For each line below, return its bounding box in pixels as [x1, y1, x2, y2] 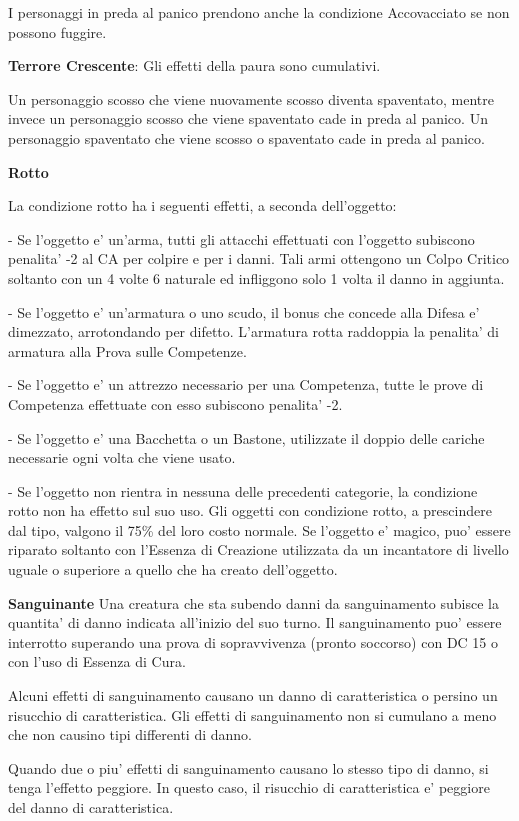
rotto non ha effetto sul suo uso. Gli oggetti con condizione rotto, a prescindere [8, 500, 492, 521]
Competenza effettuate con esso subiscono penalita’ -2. [8, 393, 343, 414]
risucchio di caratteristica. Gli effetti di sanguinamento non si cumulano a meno [8, 704, 497, 725]
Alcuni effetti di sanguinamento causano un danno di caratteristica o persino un [8, 685, 498, 706]
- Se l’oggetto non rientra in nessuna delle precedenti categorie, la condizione [8, 480, 478, 501]
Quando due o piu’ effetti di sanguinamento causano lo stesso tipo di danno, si [8, 757, 489, 778]
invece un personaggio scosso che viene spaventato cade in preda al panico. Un [8, 108, 488, 129]
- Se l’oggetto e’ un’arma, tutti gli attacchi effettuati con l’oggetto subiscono [8, 228, 475, 249]
